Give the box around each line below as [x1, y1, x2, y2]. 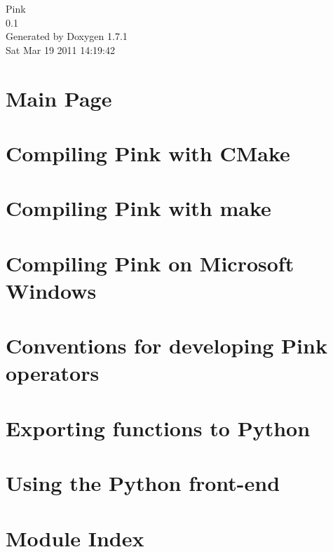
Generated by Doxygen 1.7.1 [6, 29, 128, 43]
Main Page [6, 83, 112, 112]
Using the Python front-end [6, 469, 280, 497]
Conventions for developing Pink [6, 331, 327, 360]
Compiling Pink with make [6, 194, 271, 222]
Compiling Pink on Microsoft [6, 248, 294, 277]
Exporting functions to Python [6, 413, 311, 442]
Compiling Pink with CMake [6, 138, 290, 167]
